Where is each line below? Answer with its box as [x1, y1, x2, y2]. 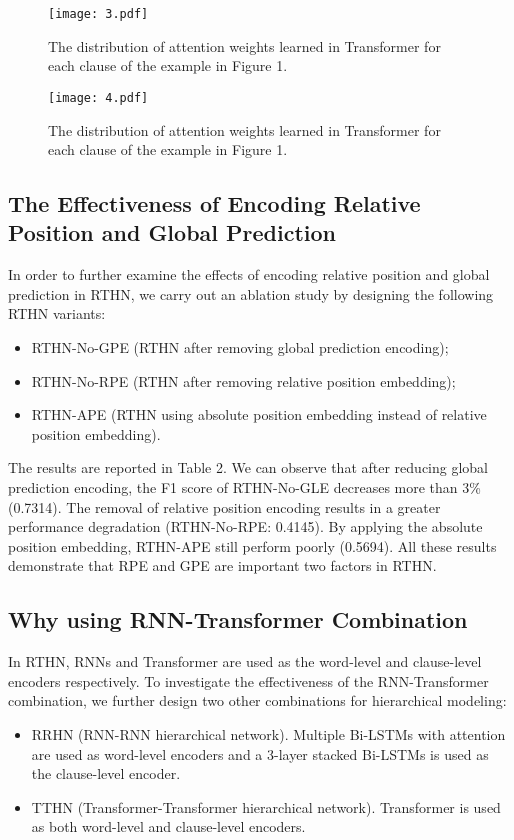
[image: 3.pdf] [48, 7, 149, 21]
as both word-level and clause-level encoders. [31, 816, 306, 837]
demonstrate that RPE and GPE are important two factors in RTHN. [8, 555, 437, 576]
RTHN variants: [8, 303, 106, 324]
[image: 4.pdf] [48, 90, 149, 105]
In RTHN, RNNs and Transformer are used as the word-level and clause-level [8, 651, 482, 672]
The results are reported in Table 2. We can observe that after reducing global [8, 457, 489, 478]
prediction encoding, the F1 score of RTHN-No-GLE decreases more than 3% [8, 477, 481, 498]
